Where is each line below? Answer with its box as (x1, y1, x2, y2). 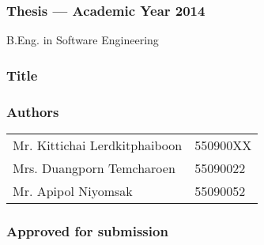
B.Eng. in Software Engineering (6, 32, 159, 48)
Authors (6, 101, 59, 121)
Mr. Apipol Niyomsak (13, 181, 133, 200)
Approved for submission (6, 220, 168, 240)
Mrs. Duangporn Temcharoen (13, 158, 175, 177)
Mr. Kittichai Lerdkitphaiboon (13, 135, 183, 154)
